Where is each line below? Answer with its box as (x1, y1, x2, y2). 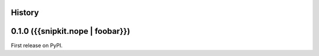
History (11, 8, 40, 17)
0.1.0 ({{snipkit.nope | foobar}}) (11, 26, 131, 36)
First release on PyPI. (11, 41, 63, 49)
